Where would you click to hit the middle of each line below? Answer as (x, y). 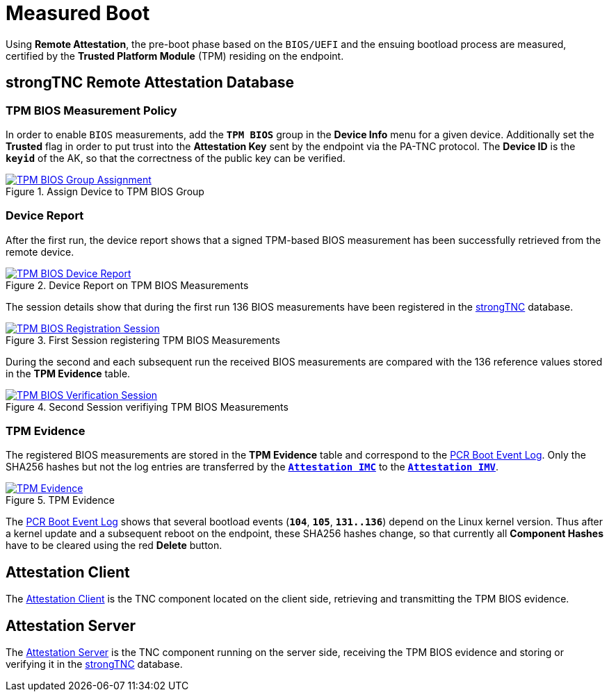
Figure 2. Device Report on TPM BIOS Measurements (127, 285)
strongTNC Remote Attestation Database (150, 83)
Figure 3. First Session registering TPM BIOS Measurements (143, 340)
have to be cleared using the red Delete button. (114, 546)
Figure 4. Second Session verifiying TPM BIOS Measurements (147, 407)
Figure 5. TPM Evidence (60, 500)
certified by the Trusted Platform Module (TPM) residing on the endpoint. (175, 56)
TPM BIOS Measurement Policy (91, 110)
